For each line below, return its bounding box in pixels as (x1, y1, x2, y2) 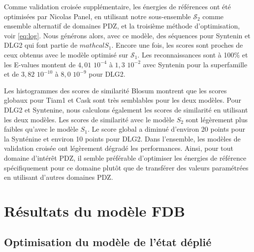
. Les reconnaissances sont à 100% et (137, 49, 248, 59)
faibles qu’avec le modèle (4, 124, 78, 134)
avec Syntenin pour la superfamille (143, 59, 248, 69)
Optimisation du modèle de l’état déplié (4, 234, 212, 250)
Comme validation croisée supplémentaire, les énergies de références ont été (4, 1, 231, 11)
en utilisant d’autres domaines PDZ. (4, 172, 113, 182)
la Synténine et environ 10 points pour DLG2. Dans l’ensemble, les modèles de (4, 133, 241, 143)
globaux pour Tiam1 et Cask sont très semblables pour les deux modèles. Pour (4, 95, 241, 105)
